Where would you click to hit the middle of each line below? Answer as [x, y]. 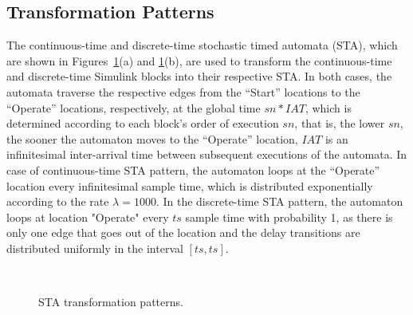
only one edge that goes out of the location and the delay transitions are [183, 232]
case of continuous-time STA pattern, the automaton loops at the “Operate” [193, 169]
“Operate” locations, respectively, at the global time [134, 107]
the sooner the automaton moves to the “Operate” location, [152, 138]
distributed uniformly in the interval [95, 248]
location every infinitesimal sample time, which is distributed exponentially [190, 185]
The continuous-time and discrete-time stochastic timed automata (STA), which [202, 45]
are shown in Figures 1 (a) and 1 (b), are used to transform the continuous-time [199, 60]
